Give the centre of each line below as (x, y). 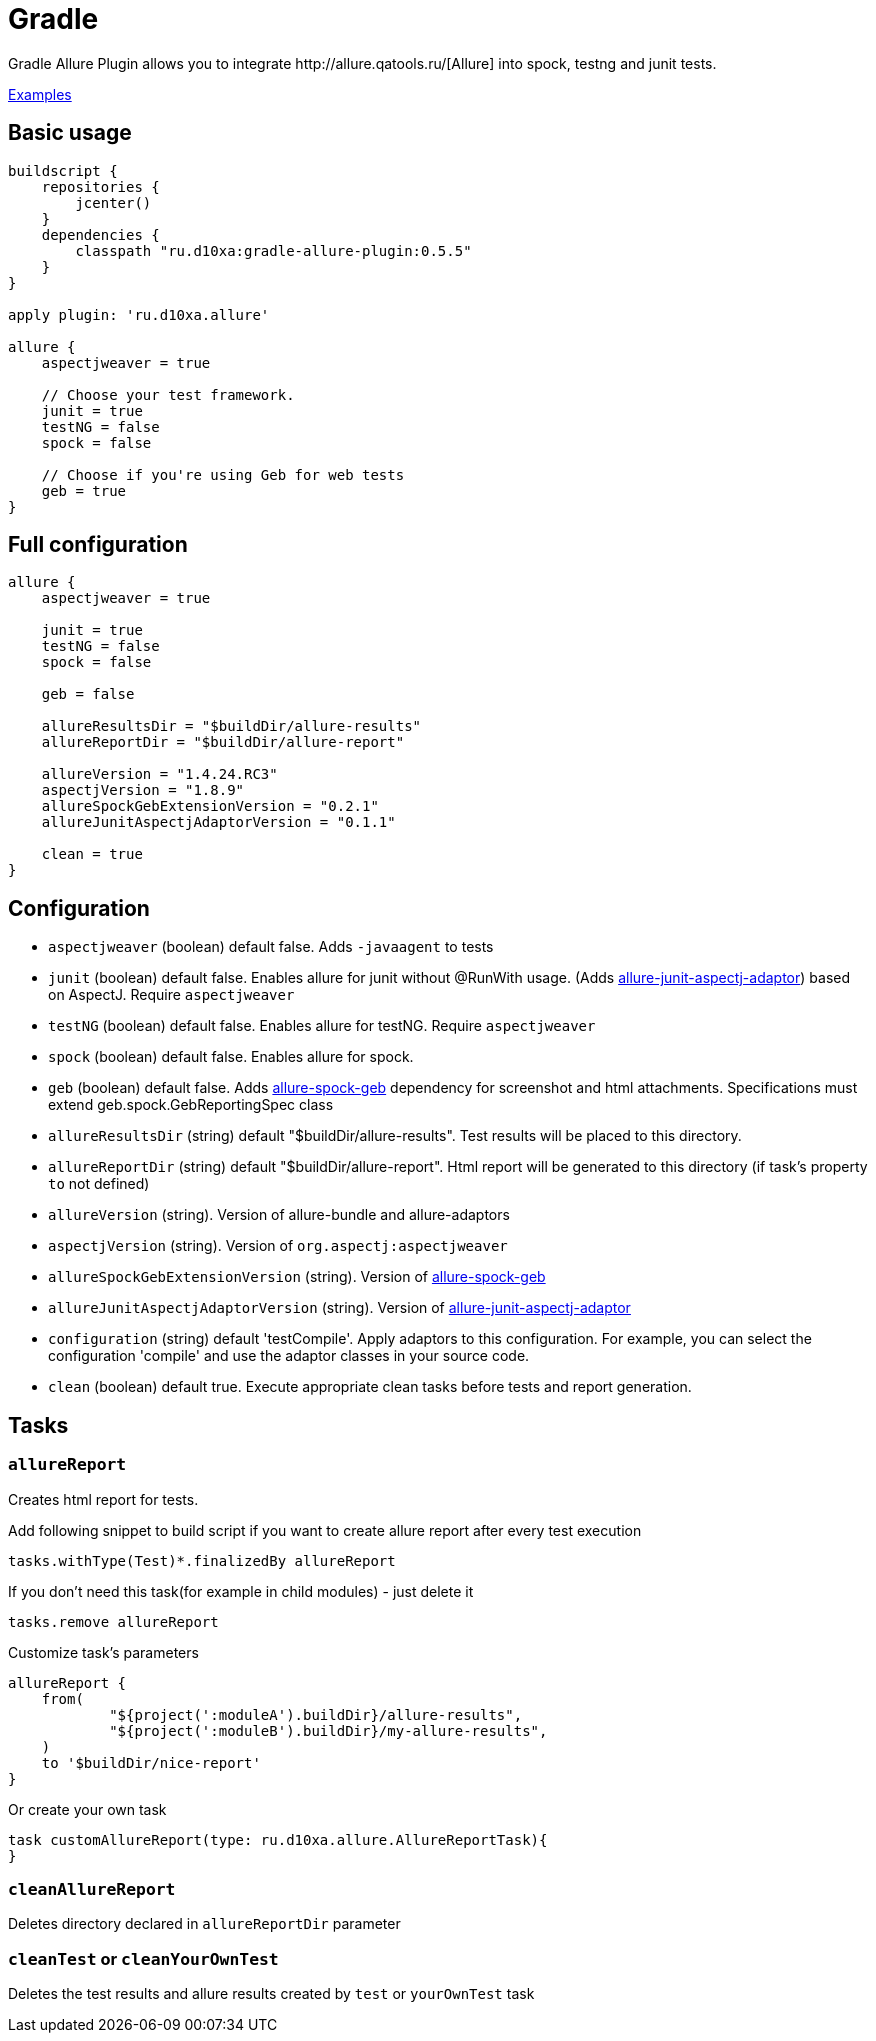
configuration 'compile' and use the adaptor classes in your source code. (289, 1356)
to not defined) (99, 1184)
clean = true (92, 854)
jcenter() (113, 202)
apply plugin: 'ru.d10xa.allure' (139, 314)
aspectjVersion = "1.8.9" (143, 790)
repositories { (100, 186)
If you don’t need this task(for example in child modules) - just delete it (241, 1591)
